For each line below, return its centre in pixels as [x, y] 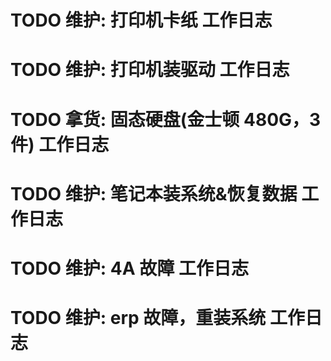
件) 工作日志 [60, 144]
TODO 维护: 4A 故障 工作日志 [129, 268]
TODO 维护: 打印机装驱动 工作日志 [150, 70]
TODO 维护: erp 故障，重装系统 [138, 318]
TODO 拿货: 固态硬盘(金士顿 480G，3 [166, 119]
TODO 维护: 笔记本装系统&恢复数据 [154, 193]
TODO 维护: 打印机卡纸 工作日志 [141, 20]
